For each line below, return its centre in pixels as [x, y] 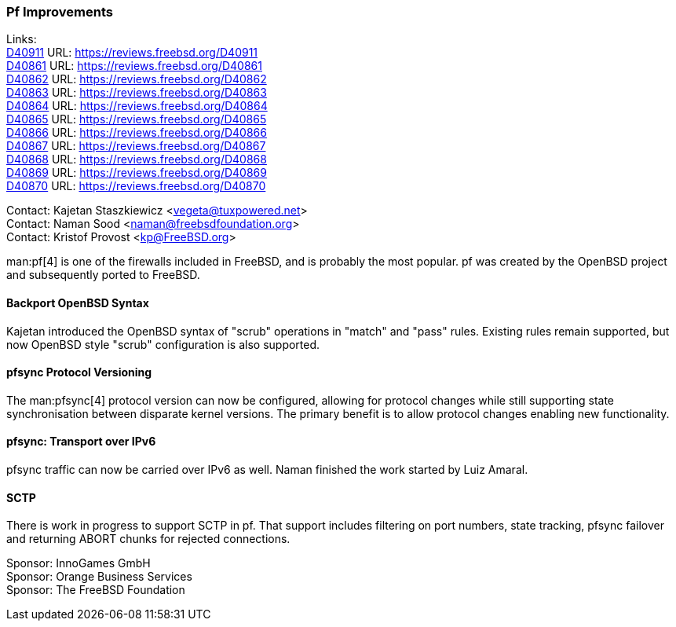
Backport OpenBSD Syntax [78, 302]
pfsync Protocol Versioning [79, 372]
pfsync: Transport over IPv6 [81, 442]
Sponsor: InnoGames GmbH [79, 563]
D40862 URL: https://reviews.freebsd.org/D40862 [137, 79]
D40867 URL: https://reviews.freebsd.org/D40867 [136, 146]
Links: [22, 39]
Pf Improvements [60, 12]
